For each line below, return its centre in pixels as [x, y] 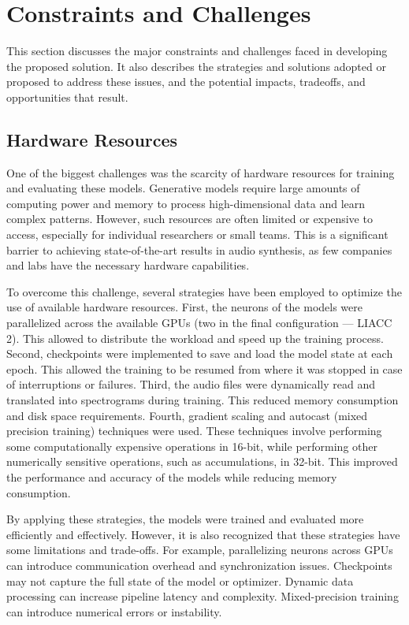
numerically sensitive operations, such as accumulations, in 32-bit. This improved [202, 461]
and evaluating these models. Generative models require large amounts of [183, 188]
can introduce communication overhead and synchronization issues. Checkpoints [199, 565]
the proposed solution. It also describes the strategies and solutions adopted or [196, 66]
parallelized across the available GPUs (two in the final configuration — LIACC [199, 323]
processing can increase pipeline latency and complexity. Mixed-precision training [203, 596]
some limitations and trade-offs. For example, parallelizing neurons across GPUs [200, 550]
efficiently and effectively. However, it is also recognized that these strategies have [203, 534]
